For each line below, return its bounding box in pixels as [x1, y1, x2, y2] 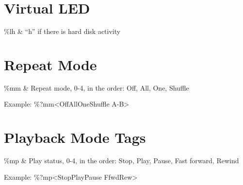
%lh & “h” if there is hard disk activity [4, 26, 121, 36]
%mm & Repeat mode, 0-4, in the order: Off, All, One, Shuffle [4, 82, 189, 92]
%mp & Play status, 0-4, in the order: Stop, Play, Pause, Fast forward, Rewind [4, 155, 239, 166]
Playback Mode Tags [4, 127, 146, 147]
